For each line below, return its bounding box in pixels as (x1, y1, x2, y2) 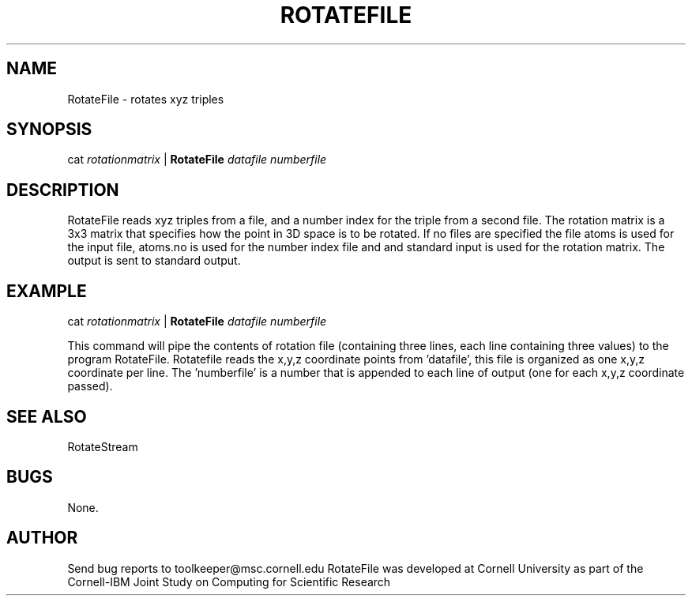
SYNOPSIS (6, 119, 92, 140)
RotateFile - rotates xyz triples (67, 92, 224, 106)
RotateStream (67, 439, 138, 453)
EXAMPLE (6, 280, 87, 301)
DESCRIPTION (6, 179, 119, 200)
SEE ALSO (6, 406, 87, 427)
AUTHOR (6, 528, 78, 548)
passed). (67, 379, 113, 393)
